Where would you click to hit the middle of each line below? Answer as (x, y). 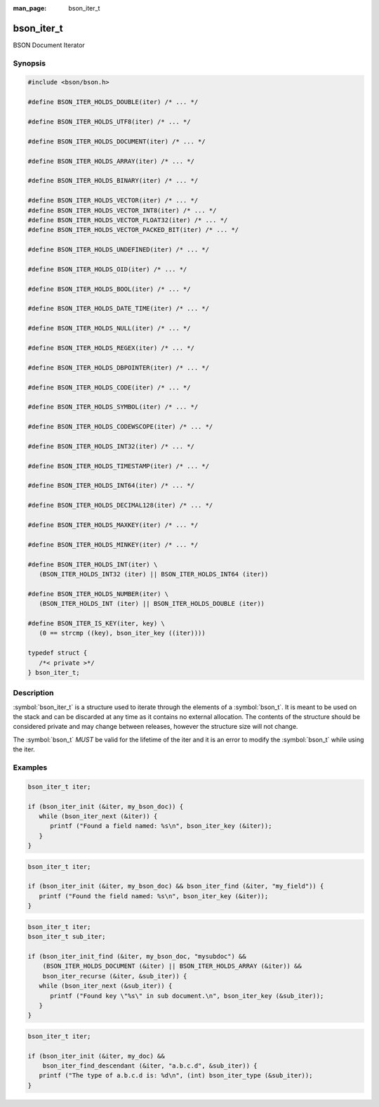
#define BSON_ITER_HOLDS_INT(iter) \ (93, 564)
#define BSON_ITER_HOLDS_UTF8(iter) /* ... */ (109, 122)
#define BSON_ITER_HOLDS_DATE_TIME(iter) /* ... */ (119, 309)
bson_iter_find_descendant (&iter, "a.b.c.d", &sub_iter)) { (150, 1066)
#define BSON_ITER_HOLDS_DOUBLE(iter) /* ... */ (113, 102)
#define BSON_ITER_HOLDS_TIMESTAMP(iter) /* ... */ (119, 466)
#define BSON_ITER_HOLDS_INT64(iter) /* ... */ (111, 486)
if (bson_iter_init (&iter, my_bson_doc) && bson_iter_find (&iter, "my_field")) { (176, 886)
